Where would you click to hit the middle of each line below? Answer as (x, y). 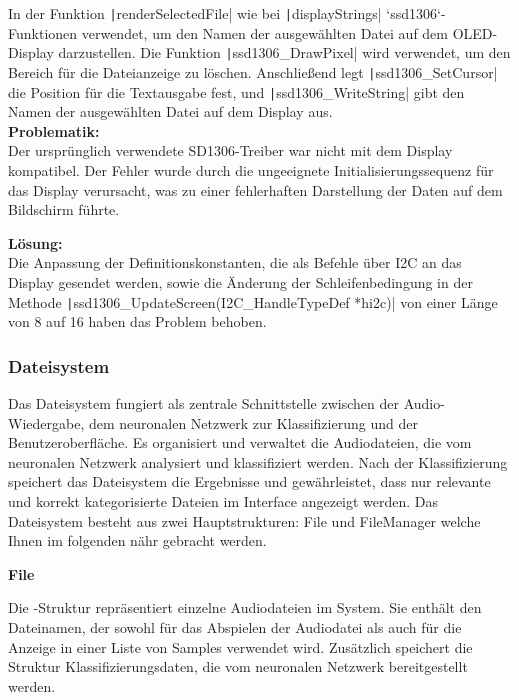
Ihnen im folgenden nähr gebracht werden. (137, 540)
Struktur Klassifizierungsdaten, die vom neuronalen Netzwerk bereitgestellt (238, 666)
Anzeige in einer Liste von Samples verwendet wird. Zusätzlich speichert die (240, 646)
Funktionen (43, 32)
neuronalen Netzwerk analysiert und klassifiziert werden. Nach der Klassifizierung (258, 461)
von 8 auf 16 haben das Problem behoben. (137, 321)
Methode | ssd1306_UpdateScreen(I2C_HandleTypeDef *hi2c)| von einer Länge (253, 301)
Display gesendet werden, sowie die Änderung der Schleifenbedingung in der (240, 281)
